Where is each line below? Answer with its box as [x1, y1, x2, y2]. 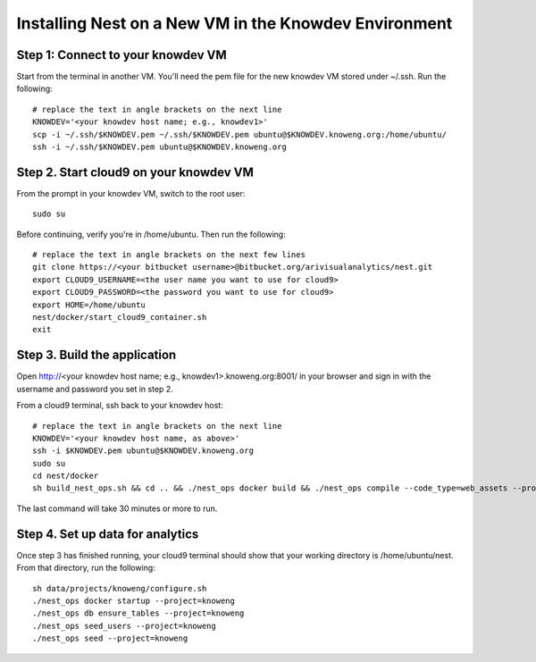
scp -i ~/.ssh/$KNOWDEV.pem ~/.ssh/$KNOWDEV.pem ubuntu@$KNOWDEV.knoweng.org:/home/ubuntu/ [32, 130, 447, 139]
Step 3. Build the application [16, 348, 177, 363]
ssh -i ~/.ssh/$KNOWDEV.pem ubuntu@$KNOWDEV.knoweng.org [32, 142, 288, 152]
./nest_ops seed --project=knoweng [32, 633, 188, 643]
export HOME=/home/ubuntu [32, 299, 147, 310]
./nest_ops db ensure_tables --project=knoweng [32, 608, 245, 618]
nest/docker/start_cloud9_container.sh [32, 313, 207, 323]
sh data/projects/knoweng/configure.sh [32, 583, 207, 593]
